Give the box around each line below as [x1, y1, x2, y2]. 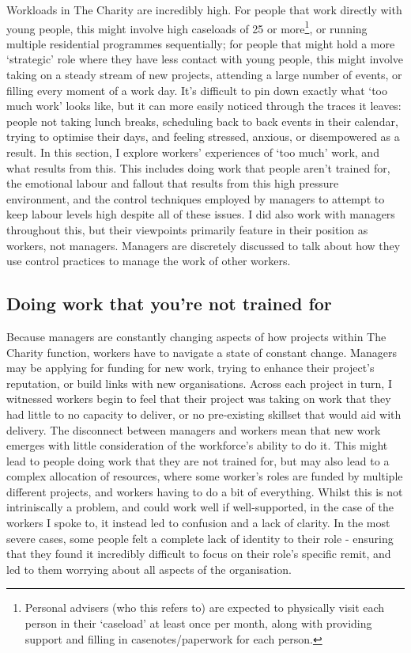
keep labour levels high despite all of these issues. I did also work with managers [6, 206, 395, 222]
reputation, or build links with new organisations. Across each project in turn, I [6, 374, 392, 391]
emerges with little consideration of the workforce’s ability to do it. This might [6, 437, 388, 454]
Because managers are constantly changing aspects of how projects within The [6, 328, 386, 344]
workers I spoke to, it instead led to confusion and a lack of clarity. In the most [6, 514, 390, 531]
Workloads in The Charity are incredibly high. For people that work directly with [6, 2, 402, 17]
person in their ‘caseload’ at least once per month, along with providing [25, 615, 372, 632]
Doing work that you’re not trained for [6, 291, 332, 316]
